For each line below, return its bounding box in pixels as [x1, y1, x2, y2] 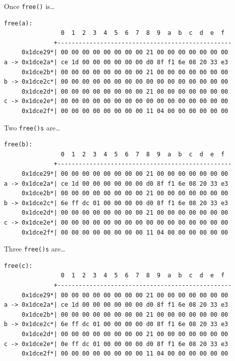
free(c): [4, 262, 33, 269]
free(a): [4, 19, 33, 27]
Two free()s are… [4, 122, 61, 132]
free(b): [4, 141, 33, 148]
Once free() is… [4, 1, 55, 11]
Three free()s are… [4, 243, 66, 254]
